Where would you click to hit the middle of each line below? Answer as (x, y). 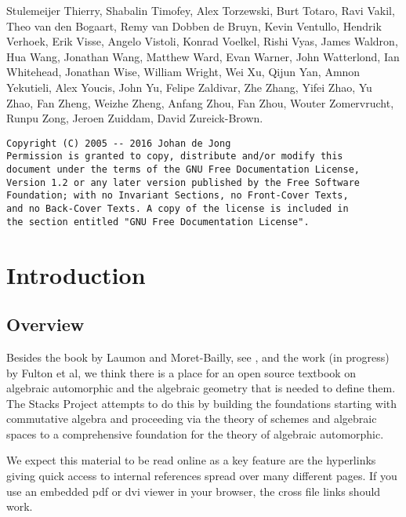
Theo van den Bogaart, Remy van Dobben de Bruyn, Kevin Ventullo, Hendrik (194, 25)
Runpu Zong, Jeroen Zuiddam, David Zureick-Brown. (135, 118)
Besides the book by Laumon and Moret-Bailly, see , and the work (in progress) (198, 357)
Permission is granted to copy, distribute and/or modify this (175, 157)
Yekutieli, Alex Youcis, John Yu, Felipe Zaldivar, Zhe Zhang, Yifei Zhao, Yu (189, 87)
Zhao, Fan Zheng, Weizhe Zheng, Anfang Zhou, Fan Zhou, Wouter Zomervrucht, (200, 102)
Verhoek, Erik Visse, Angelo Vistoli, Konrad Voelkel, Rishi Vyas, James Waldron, (202, 41)
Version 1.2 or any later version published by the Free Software (183, 182)
